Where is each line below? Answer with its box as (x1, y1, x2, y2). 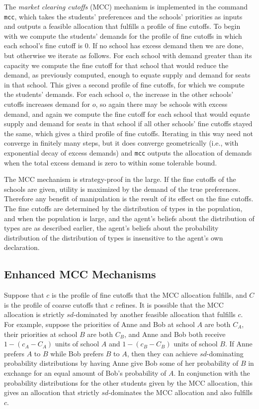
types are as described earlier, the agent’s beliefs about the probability (4, 223, 219, 233)
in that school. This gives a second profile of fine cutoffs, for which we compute (4, 79, 245, 89)
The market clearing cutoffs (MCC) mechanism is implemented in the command (4, 1, 248, 11)
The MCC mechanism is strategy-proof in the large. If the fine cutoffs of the (4, 174, 236, 184)
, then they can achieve (127, 348, 198, 358)
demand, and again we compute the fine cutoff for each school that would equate (4, 108, 250, 119)
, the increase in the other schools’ (129, 89, 234, 99)
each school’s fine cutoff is (4, 40, 83, 51)
